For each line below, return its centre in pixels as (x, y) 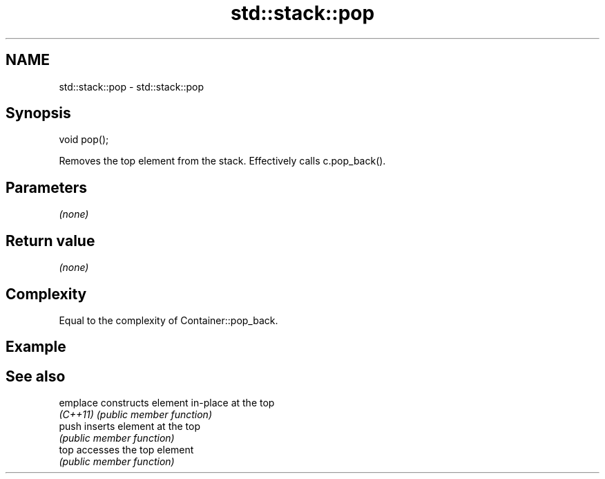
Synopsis (38, 113)
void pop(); (84, 140)
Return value (50, 241)
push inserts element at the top (129, 426)
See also (36, 376)
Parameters (46, 187)
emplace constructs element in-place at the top (167, 403)
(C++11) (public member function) (135, 415)
